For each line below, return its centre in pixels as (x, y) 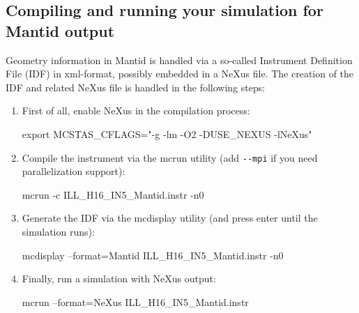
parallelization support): (74, 171)
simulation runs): (58, 231)
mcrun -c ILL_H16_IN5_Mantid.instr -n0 (113, 194)
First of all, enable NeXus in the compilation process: (136, 110)
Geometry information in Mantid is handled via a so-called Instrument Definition (179, 60)
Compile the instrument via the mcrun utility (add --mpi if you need (170, 157)
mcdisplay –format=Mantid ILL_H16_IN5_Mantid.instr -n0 (153, 255)
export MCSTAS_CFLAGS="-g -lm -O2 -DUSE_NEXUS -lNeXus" (167, 133)
